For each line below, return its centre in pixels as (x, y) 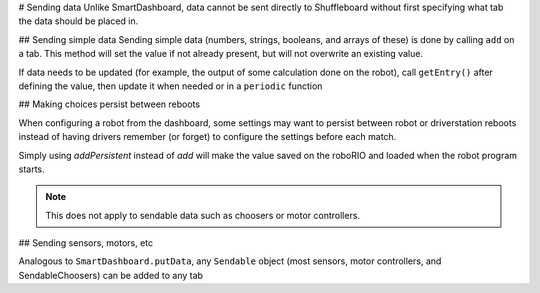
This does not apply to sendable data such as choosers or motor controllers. (202, 215)
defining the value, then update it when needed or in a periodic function (170, 86)
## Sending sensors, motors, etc (86, 243)
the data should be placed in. (78, 21)
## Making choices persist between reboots (109, 104)
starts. (31, 169)
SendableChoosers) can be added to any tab (111, 275)
